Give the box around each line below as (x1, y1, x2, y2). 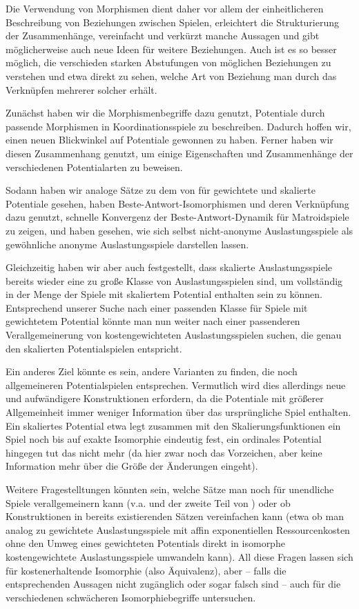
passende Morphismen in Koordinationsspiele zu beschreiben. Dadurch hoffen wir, (6, 119, 351, 133)
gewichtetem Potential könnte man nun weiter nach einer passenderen (6, 314, 300, 328)
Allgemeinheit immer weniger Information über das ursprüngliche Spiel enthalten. (6, 405, 351, 419)
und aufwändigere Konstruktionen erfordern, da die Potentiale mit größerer (6, 391, 324, 406)
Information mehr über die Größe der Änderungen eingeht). (6, 459, 258, 473)
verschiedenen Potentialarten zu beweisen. (6, 159, 183, 174)
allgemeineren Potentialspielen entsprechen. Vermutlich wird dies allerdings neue (6, 377, 346, 392)
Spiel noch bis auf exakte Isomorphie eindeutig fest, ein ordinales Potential (6, 432, 322, 446)
